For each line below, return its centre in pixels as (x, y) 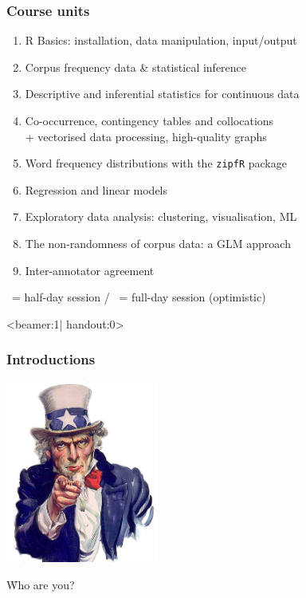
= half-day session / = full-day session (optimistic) (139, 297)
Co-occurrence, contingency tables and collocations (149, 120)
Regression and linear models (96, 189)
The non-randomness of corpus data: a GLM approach (158, 244)
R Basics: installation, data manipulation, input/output (161, 40)
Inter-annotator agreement (90, 270)
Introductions (51, 359)
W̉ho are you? (41, 584)
